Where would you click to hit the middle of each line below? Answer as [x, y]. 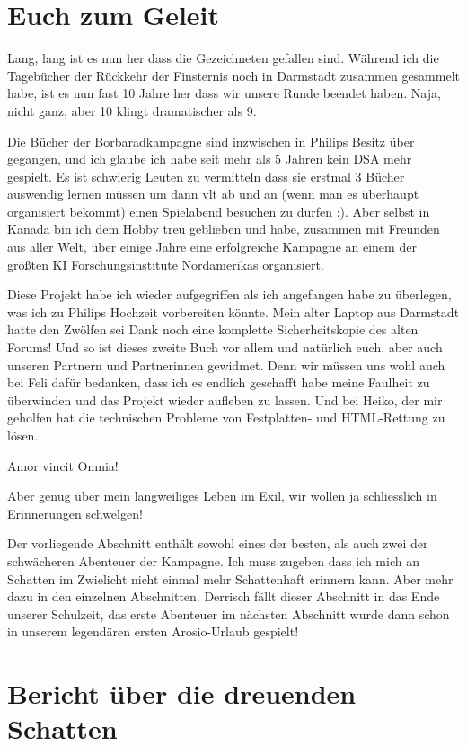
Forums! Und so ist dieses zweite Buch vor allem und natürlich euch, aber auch [225, 347]
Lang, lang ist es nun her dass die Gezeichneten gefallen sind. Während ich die [223, 58]
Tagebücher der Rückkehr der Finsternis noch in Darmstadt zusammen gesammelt [233, 75]
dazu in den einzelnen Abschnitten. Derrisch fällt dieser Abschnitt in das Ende [224, 596]
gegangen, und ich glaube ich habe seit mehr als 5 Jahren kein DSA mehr [210, 159]
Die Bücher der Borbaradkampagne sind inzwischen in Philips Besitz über [211, 141]
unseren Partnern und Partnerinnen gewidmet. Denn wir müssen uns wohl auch [226, 364]
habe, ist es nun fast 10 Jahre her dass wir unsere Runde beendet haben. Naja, [224, 93]
